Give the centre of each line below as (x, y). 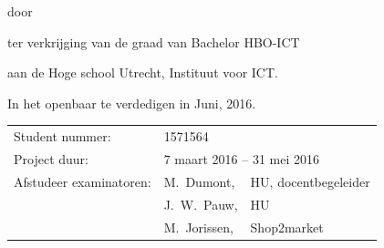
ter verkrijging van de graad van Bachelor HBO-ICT (154, 41)
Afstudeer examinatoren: (83, 181)
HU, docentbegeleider (310, 181)
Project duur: (51, 158)
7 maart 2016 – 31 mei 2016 (242, 158)
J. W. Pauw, (201, 204)
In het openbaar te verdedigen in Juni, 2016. (132, 103)
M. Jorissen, (198, 227)
